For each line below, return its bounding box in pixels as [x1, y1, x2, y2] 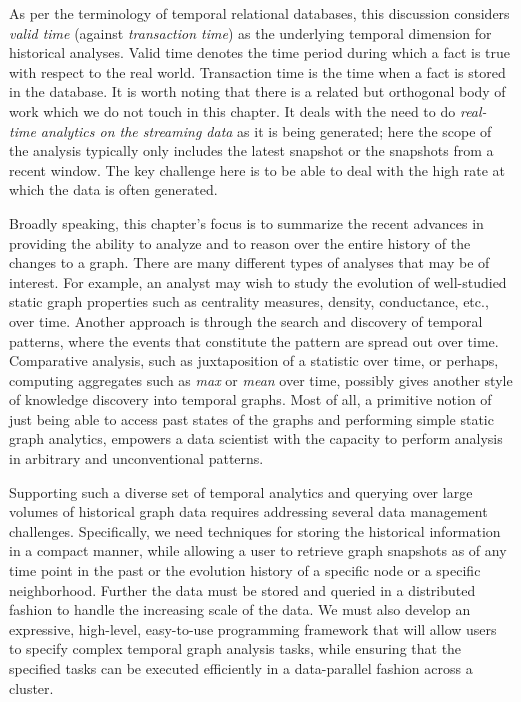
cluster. [9, 677, 54, 698]
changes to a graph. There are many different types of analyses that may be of [9, 252, 490, 273]
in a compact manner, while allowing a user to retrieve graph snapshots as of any [9, 540, 507, 561]
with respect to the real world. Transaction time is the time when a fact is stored [9, 61, 506, 82]
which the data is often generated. [9, 179, 218, 200]
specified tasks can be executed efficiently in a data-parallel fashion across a [9, 658, 473, 678]
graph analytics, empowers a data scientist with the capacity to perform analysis [9, 428, 503, 449]
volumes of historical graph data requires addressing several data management [9, 501, 488, 522]
